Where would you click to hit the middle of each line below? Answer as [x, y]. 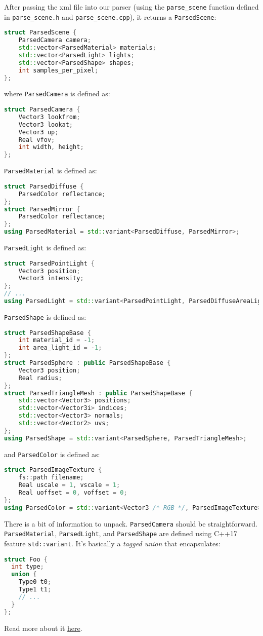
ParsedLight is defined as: [45, 247]
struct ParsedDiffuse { [44, 186]
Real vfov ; [37, 140]
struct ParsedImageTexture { [53, 470]
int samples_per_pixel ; [58, 70]
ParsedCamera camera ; [55, 40]
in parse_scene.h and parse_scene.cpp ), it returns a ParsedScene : [110, 16]
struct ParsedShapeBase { [48, 333]
